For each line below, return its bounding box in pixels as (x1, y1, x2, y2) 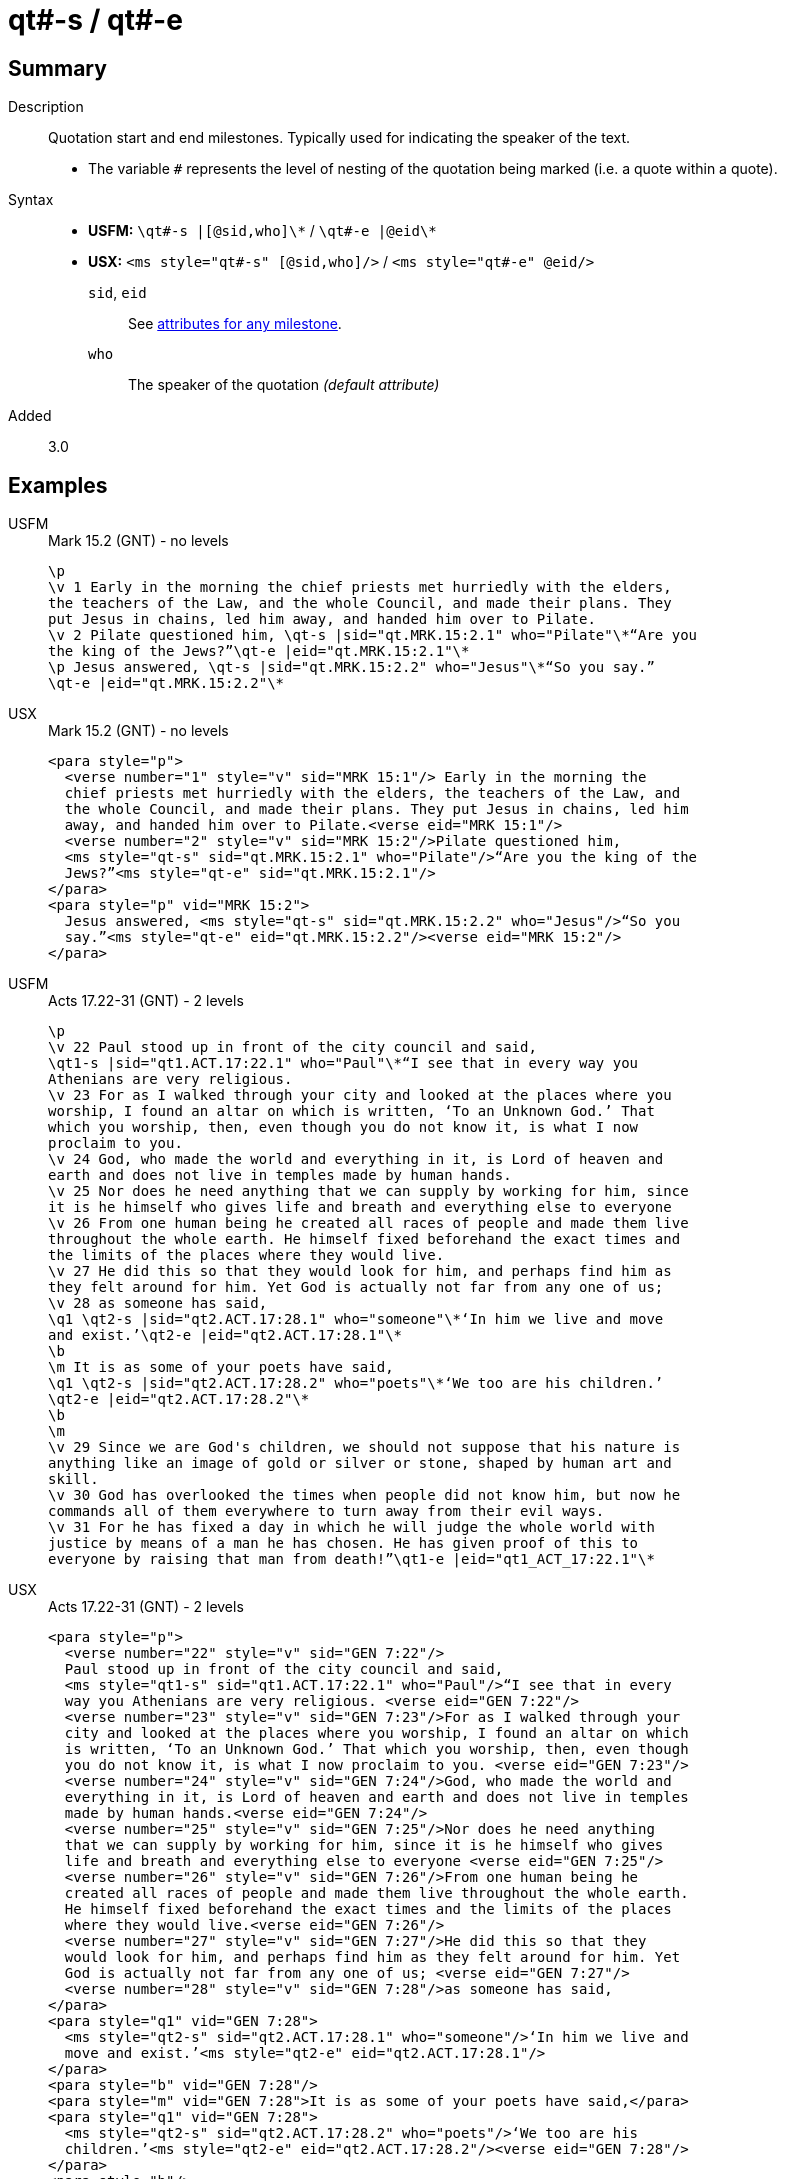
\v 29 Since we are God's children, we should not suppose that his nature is (48, 1439, 681, 1456)
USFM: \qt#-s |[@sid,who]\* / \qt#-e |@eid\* (88, 222, 437, 240)
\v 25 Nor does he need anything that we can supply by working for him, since (48, 1183, 689, 1200)
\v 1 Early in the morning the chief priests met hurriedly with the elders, (48, 579, 672, 596)
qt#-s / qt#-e (8, 3, 183, 37)
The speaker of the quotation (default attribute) (128, 376, 440, 394)
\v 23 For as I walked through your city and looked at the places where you (48, 1087, 672, 1104)
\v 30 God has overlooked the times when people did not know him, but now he (48, 1487, 681, 1504)
